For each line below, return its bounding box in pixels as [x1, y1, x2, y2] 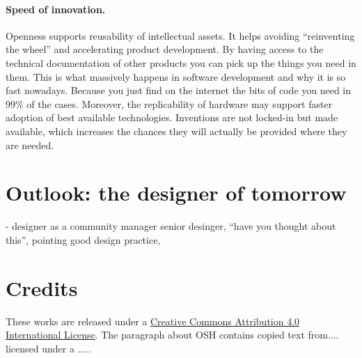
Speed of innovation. [6, 1, 106, 16]
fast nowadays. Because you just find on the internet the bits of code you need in [6, 83, 352, 98]
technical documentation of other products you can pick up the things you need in [6, 55, 356, 70]
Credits [6, 273, 78, 302]
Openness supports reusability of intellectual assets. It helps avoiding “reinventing [6, 28, 355, 42]
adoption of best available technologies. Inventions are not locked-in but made [6, 110, 338, 125]
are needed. [6, 137, 54, 152]
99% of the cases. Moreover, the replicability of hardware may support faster [6, 96, 333, 111]
